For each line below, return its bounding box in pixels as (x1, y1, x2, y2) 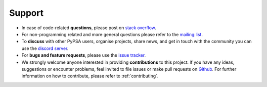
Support (9, 7, 44, 18)
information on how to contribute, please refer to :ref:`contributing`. (21, 73, 159, 79)
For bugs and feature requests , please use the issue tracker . (21, 52, 146, 58)
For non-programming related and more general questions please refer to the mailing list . (21, 31, 203, 37)
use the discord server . (21, 45, 69, 51)
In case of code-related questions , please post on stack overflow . (21, 25, 157, 31)
